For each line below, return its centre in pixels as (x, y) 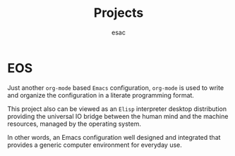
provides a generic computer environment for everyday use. (95, 145)
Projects (119, 13)
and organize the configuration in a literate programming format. (101, 95)
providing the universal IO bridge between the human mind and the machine (118, 116)
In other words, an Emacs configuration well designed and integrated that (114, 137)
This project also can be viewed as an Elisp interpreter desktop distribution (117, 109)
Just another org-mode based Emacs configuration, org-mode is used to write (116, 87)
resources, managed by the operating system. (74, 124)
